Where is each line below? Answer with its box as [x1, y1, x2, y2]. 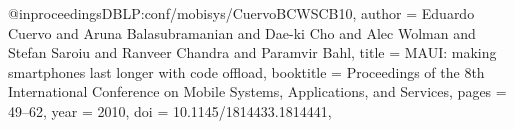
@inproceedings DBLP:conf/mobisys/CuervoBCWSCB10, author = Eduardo [8, 3, 475, 23]
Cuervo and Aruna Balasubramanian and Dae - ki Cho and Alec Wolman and [8, 22, 476, 43]
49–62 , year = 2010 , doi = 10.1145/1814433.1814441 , [8, 100, 332, 121]
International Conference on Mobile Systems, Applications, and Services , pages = [8, 81, 507, 102]
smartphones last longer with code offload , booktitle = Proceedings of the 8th [8, 61, 485, 82]
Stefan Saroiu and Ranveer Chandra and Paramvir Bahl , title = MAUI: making [8, 42, 497, 63]
